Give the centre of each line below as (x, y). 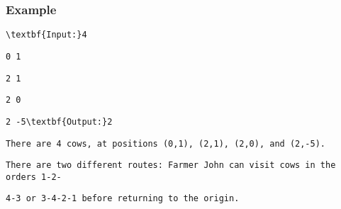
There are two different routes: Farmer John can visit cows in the (171, 165)
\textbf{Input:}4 (46, 35)
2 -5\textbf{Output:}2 (59, 122)
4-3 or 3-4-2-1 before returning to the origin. (123, 199)
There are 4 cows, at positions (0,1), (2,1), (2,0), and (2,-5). (166, 143)
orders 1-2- (34, 177)
